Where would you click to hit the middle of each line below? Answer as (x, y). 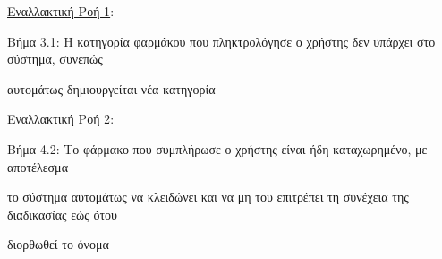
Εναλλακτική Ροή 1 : (61, 11)
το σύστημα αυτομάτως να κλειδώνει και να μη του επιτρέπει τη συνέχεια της (208, 197)
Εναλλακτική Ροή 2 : (61, 119)
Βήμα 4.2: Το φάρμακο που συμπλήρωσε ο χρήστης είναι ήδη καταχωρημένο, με (217, 148)
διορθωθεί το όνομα (58, 244)
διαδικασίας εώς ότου (63, 214)
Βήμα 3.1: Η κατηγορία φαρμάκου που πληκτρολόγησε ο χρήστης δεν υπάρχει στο (221, 41)
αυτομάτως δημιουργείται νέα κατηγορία (111, 88)
